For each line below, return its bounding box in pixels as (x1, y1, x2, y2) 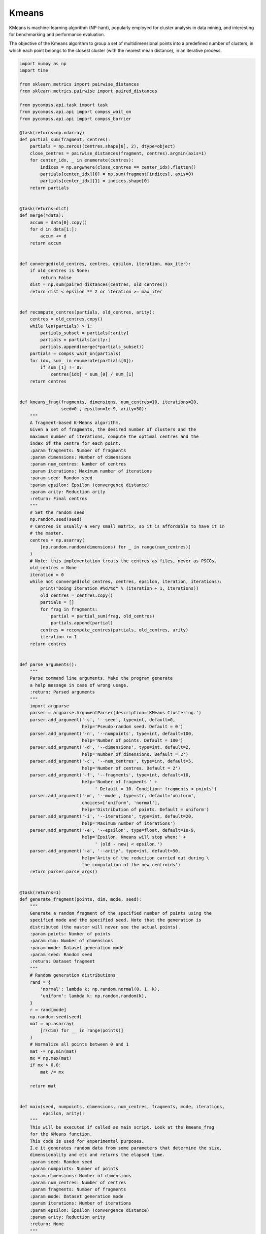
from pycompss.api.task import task (19, 102, 108, 108)
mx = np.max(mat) (30, 1055, 72, 1061)
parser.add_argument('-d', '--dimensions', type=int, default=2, (30, 744, 191, 750)
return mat (30, 1083, 56, 1088)
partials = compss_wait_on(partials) (30, 351, 121, 356)
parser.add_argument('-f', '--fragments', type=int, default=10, (30, 772, 191, 777)
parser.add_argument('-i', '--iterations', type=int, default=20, (30, 813, 194, 819)
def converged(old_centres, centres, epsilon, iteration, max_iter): (19, 261, 191, 267)
